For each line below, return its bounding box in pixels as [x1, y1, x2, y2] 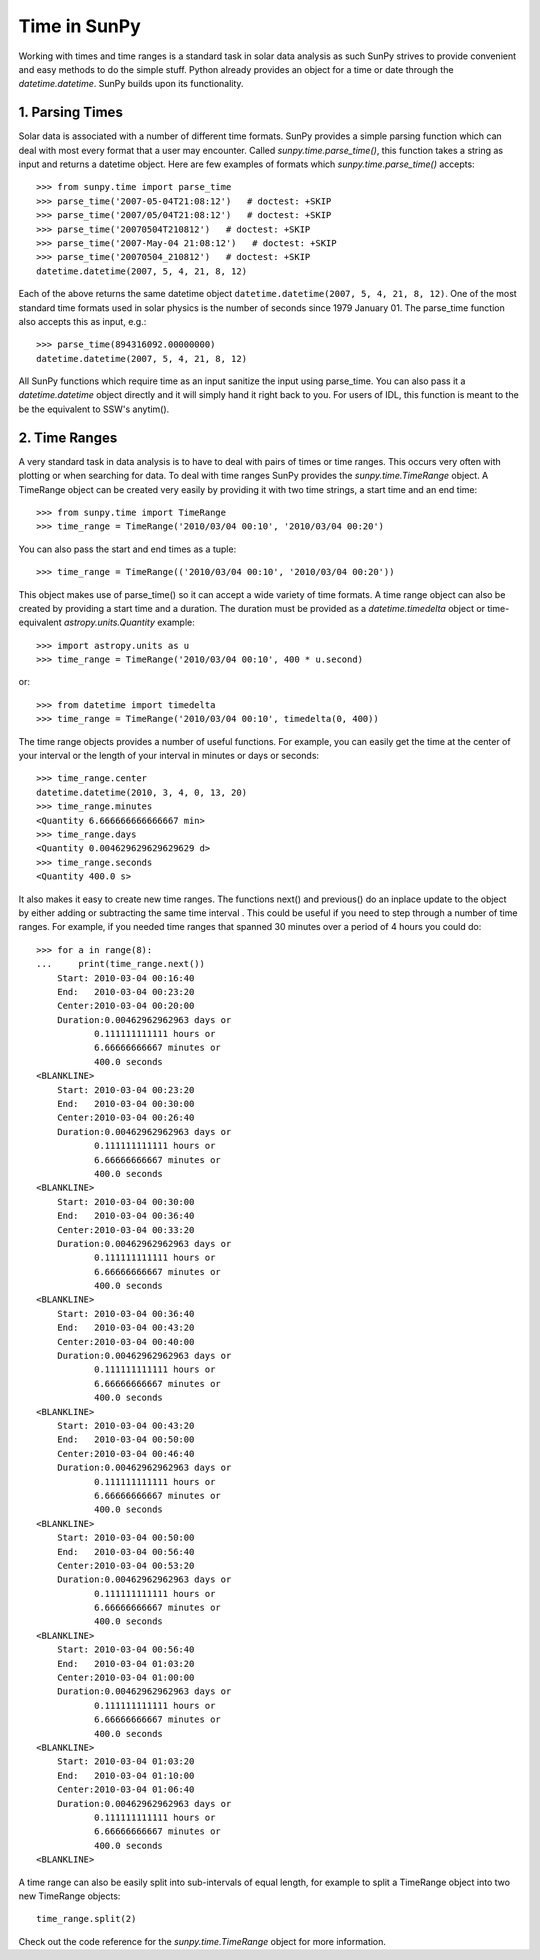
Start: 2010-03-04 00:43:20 [56, 1420, 195, 1431]
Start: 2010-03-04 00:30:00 [56, 1196, 195, 1207]
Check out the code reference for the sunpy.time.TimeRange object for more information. [18, 1935, 387, 1947]
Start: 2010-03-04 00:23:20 [56, 1084, 195, 1095]
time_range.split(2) [36, 1913, 137, 1925]
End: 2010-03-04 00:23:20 [56, 986, 195, 997]
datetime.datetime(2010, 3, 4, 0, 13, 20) [36, 786, 248, 798]
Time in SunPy [18, 15, 141, 37]
